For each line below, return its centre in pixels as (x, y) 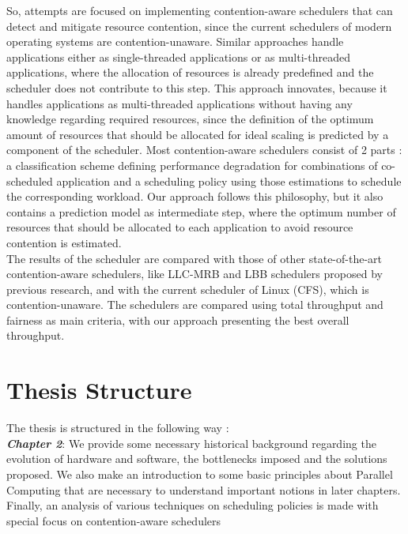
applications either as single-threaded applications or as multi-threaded (178, 56)
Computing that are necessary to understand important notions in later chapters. (204, 489)
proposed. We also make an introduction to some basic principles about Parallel (200, 474)
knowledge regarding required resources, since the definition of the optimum (190, 119)
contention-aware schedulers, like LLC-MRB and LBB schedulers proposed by (195, 274)
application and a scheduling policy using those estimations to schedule (229, 181)
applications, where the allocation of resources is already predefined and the (190, 72)
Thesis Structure (99, 390)
